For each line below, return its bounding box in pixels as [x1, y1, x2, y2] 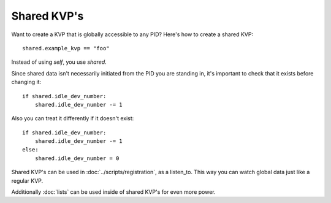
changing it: [11, 79, 42, 86]
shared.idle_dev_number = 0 [34, 155, 120, 162]
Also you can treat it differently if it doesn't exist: [11, 115, 134, 122]
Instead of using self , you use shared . [11, 58, 107, 66]
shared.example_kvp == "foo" [22, 45, 110, 52]
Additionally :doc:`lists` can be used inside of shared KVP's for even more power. [11, 188, 216, 196]
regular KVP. [11, 177, 44, 184]
